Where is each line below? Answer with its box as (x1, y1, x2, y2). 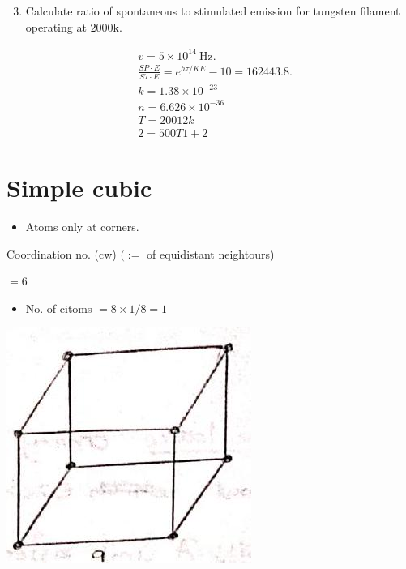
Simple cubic (6, 170, 152, 203)
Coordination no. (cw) (6, 245, 117, 262)
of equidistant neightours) (147, 245, 275, 262)
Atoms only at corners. (25, 217, 139, 234)
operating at (25, 18, 87, 35)
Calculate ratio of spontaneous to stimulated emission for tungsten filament (25, 2, 400, 19)
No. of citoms (25, 299, 92, 316)
